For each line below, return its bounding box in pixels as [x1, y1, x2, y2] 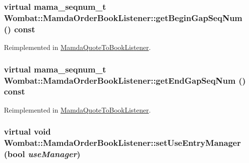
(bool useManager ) [4, 148, 81, 160]
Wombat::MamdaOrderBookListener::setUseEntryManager [4, 137, 241, 149]
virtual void [4, 125, 51, 138]
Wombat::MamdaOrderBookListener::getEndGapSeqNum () [4, 74, 246, 86]
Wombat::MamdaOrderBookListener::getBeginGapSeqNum [4, 11, 243, 23]
